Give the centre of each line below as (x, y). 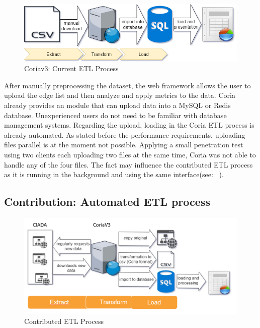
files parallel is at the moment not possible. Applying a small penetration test (124, 145)
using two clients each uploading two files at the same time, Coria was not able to (130, 154)
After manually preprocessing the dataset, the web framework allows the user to (127, 85)
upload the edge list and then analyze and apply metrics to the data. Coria (120, 95)
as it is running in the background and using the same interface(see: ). (114, 174)
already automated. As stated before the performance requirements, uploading (125, 134)
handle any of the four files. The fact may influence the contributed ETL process (128, 164)
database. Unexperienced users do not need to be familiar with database (115, 115)
